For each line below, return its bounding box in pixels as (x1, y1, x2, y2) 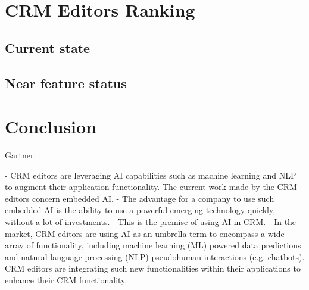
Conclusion (5, 114, 97, 139)
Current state (5, 38, 90, 57)
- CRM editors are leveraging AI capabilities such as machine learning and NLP (5, 169, 296, 181)
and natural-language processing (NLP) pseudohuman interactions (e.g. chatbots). (5, 250, 305, 263)
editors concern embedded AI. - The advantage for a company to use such (5, 192, 274, 204)
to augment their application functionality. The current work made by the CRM (5, 180, 297, 193)
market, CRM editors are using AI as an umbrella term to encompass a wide (5, 227, 285, 239)
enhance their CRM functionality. (5, 274, 127, 286)
